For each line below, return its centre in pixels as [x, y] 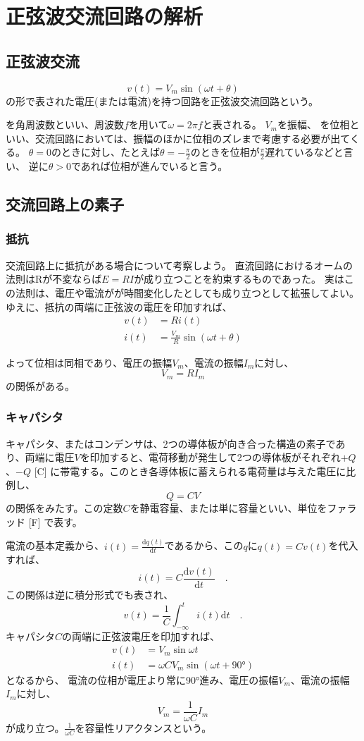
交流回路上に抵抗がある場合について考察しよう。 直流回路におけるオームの [179, 265]
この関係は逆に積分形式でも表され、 [90, 594]
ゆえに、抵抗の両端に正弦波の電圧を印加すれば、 [119, 306]
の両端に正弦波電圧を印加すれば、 [141, 636]
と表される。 [232, 124]
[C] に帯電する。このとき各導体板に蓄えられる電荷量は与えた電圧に [190, 471]
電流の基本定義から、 [55, 545]
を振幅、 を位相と [318, 124]
